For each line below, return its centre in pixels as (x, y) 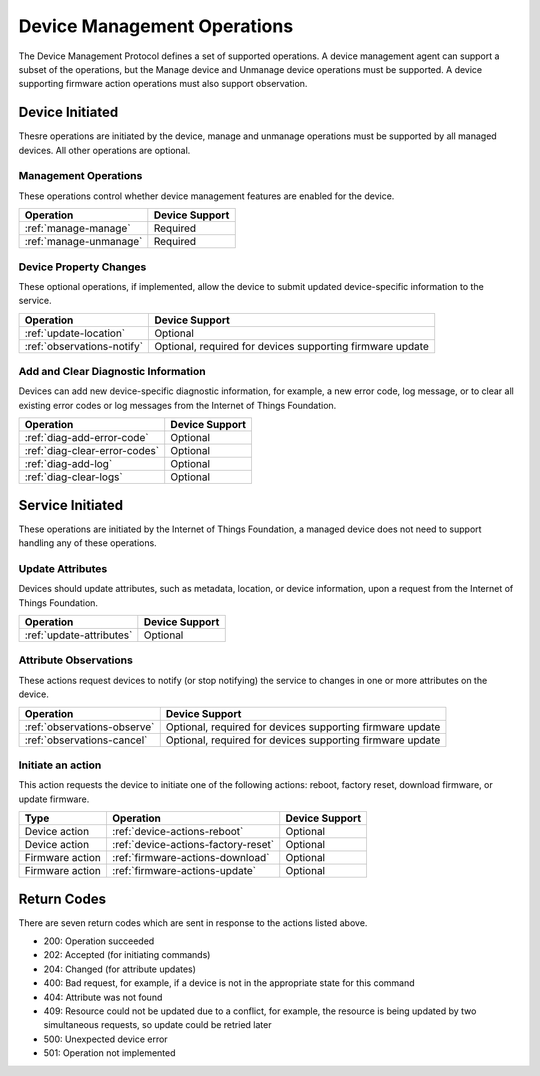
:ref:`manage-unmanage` (83, 242)
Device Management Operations (156, 26)
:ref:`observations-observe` (89, 727)
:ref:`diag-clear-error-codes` (92, 451)
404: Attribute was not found (103, 997)
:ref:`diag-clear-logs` (74, 477)
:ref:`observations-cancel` (86, 740)
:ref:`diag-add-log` (68, 464)
